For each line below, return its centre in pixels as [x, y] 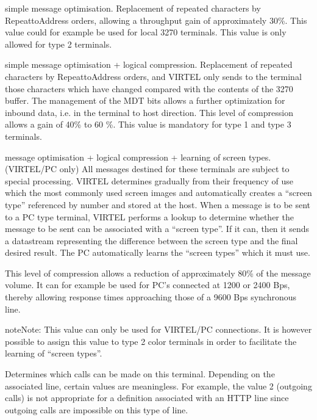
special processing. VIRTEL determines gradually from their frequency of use [149, 180]
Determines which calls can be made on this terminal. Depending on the [140, 374]
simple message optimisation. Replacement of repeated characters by [133, 8]
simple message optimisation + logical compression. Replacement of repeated [149, 64]
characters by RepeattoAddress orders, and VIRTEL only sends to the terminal [153, 76]
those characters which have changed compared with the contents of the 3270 [149, 88]
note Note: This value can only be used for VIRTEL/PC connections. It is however [158, 329]
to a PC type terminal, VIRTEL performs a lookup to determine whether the [149, 216]
